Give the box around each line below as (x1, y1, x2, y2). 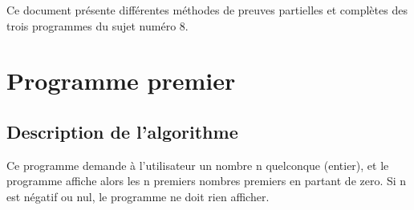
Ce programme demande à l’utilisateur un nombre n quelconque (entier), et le (6, 156, 389, 173)
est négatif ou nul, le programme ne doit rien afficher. (6, 188, 270, 204)
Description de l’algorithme (6, 119, 238, 143)
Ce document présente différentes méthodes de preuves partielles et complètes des (6, 2, 408, 18)
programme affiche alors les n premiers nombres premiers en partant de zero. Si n (6, 172, 407, 189)
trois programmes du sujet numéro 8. (6, 17, 189, 34)
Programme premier (6, 64, 236, 97)
